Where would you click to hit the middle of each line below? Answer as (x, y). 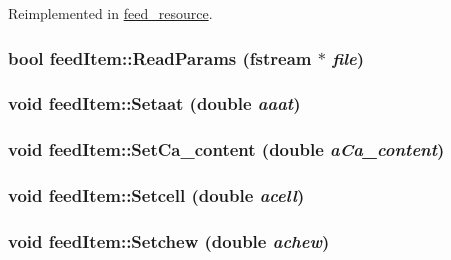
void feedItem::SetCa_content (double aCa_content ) (226, 149)
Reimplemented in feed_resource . (110, 13)
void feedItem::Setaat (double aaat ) (154, 103)
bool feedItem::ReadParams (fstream (160, 57)
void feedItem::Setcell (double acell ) (156, 195)
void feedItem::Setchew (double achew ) (169, 240)
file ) (348, 57)
